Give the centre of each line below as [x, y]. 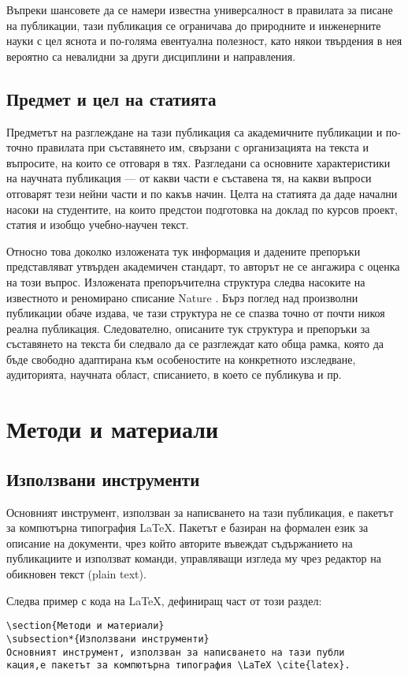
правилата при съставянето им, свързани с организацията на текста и [202, 147]
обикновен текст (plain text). [76, 574]
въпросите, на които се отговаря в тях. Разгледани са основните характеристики [198, 162]
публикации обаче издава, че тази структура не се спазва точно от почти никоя [196, 313]
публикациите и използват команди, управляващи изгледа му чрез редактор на [194, 558]
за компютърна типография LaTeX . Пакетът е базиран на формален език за [187, 527]
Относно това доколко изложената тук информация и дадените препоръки [184, 251]
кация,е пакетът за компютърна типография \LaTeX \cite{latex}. [178, 666]
